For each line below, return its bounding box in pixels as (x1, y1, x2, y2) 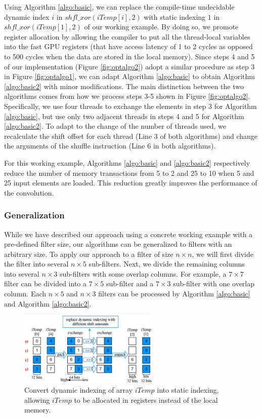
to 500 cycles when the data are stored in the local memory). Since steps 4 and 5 (4, 51, 255, 61)
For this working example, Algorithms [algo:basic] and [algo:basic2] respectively (4, 157, 250, 168)
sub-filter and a (106, 278, 154, 289)
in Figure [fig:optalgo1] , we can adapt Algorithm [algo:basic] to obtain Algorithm (4, 71, 255, 82)
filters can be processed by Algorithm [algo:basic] (98, 288, 250, 299)
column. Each (4, 288, 47, 299)
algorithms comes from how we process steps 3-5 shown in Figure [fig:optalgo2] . (4, 91, 250, 101)
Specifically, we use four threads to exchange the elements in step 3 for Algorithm (4, 100, 257, 111)
